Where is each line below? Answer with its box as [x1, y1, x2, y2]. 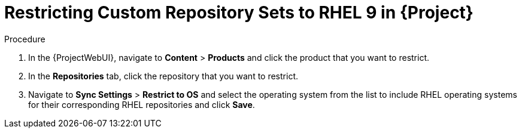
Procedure [4, 33, 45, 44]
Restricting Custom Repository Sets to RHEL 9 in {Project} [4, 2, 474, 23]
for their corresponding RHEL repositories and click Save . [28, 99, 255, 110]
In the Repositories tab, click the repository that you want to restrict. [28, 70, 299, 81]
